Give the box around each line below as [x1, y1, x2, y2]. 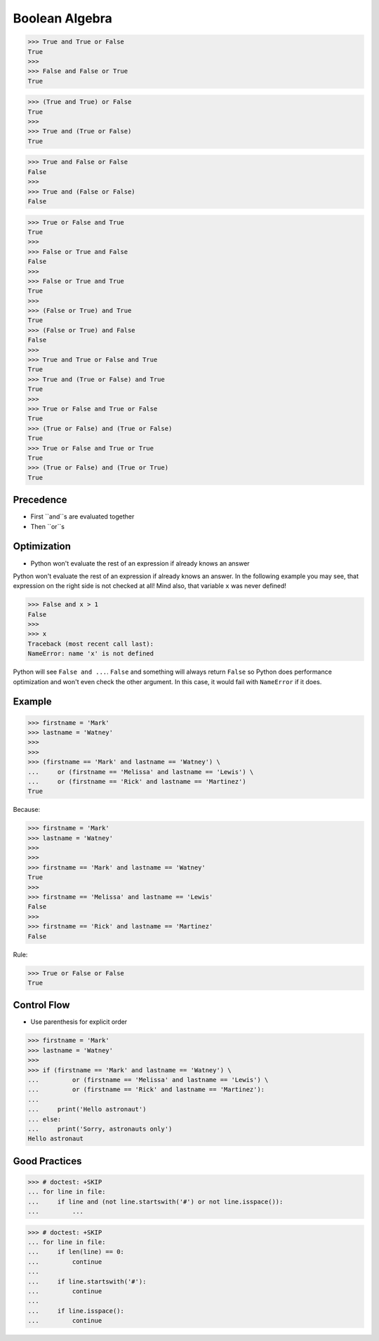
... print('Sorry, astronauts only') [27, 1125, 173, 1133]
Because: [13, 806, 41, 814]
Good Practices [13, 1155, 82, 1167]
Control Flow [13, 999, 70, 1011]
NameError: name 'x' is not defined [27, 650, 154, 658]
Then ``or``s [30, 522, 65, 531]
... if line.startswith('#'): [27, 1277, 147, 1286]
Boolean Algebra [13, 11, 112, 26]
